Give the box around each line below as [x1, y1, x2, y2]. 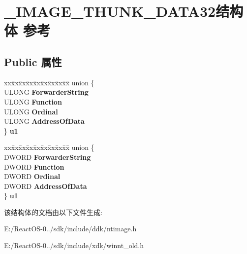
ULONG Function [4, 96, 62, 107]
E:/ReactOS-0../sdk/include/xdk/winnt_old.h [4, 240, 144, 251]
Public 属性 [4, 54, 62, 69]
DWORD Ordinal [4, 171, 61, 181]
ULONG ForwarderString [4, 87, 89, 97]
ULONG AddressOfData [4, 116, 85, 126]
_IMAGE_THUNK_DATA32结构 [4, 1, 244, 21]
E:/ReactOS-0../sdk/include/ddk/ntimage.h [4, 223, 137, 234]
